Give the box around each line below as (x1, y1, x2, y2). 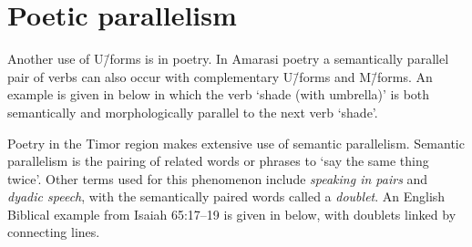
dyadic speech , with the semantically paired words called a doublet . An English (7, 187, 446, 206)
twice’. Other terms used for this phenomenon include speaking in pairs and (7, 169, 428, 188)
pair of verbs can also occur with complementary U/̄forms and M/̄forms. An (7, 67, 433, 86)
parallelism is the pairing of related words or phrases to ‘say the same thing (7, 151, 429, 170)
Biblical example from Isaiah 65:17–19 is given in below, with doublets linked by (7, 204, 457, 223)
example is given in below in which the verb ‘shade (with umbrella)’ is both (7, 85, 430, 104)
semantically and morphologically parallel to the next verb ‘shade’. (7, 102, 378, 121)
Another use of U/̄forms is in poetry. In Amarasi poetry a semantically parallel (7, 49, 449, 68)
